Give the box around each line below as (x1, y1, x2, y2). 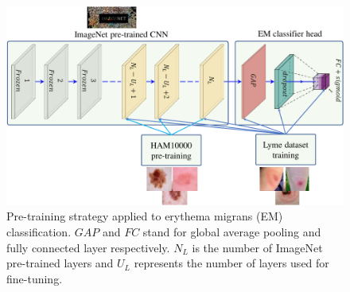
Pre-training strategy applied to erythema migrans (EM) (6, 208, 283, 224)
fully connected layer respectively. (6, 239, 170, 255)
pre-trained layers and (6, 255, 114, 271)
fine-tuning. (6, 270, 63, 286)
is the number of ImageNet (192, 239, 323, 255)
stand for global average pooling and (142, 223, 321, 239)
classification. (6, 223, 72, 239)
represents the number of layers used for (134, 255, 329, 271)
